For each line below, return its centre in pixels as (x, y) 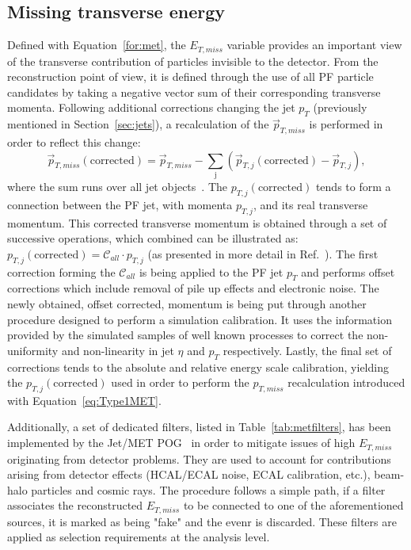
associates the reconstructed (75, 505)
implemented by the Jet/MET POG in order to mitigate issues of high (181, 443)
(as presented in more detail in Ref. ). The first (263, 253)
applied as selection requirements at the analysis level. (139, 537)
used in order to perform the (180, 382)
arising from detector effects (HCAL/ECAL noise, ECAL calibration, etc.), (189, 474)
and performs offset (348, 271)
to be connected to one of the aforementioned (293, 505)
